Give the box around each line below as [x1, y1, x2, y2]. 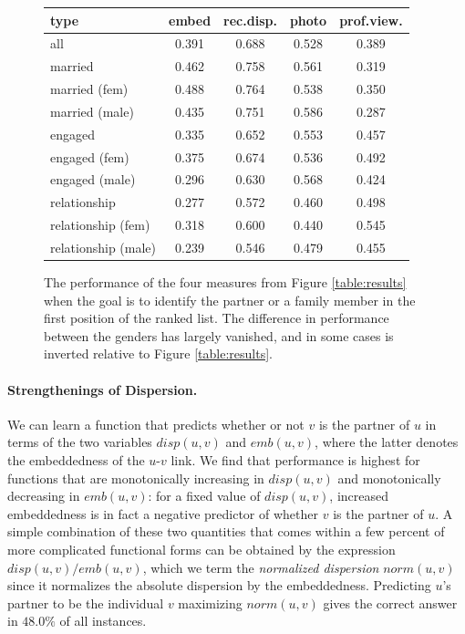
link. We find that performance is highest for [170, 450, 420, 469]
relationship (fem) [50, 215, 150, 234]
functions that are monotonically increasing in [7, 468, 264, 487]
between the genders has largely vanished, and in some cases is [44, 326, 394, 345]
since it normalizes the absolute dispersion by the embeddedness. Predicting [7, 576, 431, 595]
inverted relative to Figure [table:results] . [44, 344, 273, 363]
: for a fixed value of [148, 486, 261, 505]
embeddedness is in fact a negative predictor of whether [7, 504, 318, 523]
